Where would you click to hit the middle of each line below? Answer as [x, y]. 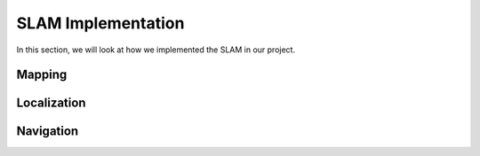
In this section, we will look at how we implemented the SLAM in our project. [156, 50]
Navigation [48, 132]
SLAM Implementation [100, 23]
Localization [51, 103]
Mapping [42, 75]
